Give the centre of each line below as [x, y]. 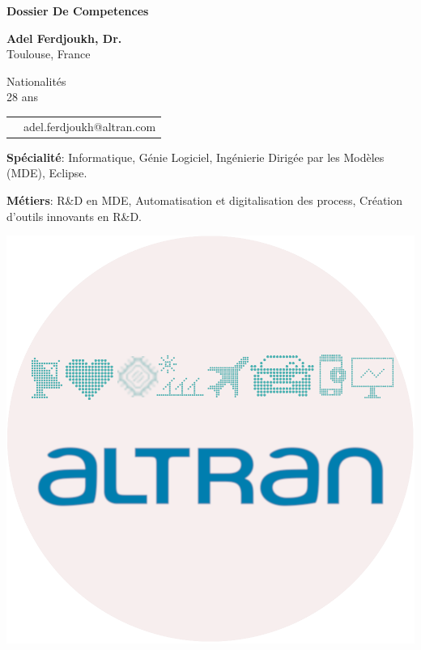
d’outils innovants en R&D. [74, 216]
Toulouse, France [49, 54]
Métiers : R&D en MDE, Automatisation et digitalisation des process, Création [205, 200]
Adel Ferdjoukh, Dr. [64, 38]
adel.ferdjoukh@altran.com [90, 126]
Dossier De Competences [78, 11]
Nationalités [36, 81]
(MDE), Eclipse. [47, 173]
